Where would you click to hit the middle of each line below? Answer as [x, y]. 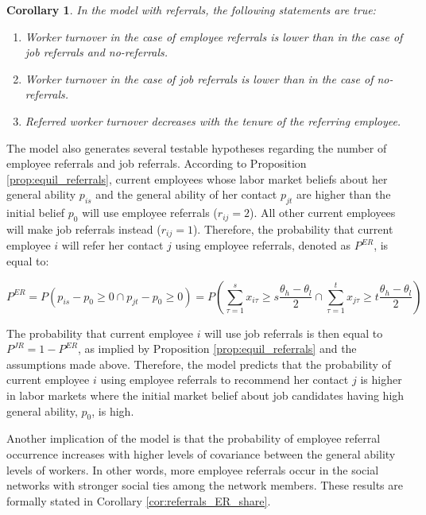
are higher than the [344, 194]
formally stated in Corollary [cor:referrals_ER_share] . [139, 500]
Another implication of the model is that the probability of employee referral [194, 438]
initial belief [36, 213]
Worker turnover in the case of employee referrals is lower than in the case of [214, 36]
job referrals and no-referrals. [97, 52]
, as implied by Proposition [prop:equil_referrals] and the [217, 348]
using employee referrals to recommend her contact [225, 379]
